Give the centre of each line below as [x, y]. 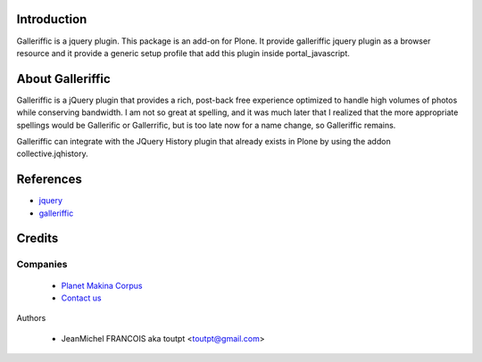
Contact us [81, 298]
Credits [37, 239]
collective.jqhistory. [52, 154]
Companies [42, 265]
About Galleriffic [63, 79]
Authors [31, 318]
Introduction [52, 19]
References [49, 180]
